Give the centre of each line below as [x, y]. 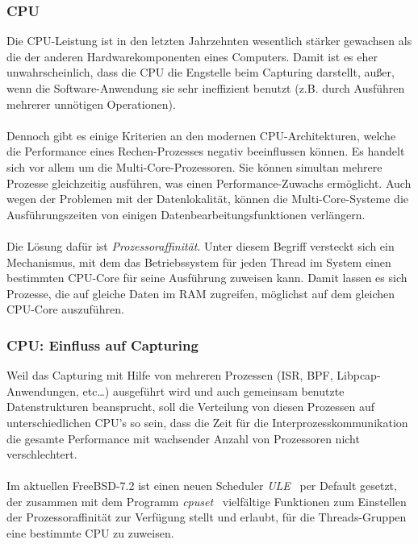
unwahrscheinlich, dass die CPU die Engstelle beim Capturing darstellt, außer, [201, 72]
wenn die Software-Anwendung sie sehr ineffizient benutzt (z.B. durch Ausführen [206, 88]
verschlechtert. [42, 454]
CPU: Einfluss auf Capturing [102, 345]
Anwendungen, [43, 390]
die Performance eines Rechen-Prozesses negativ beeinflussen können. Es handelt [206, 151]
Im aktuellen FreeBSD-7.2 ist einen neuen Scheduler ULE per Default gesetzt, [202, 486]
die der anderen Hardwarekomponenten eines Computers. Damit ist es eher [192, 56]
